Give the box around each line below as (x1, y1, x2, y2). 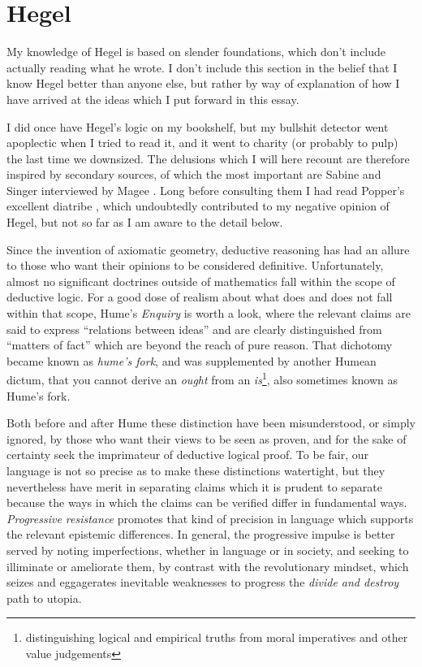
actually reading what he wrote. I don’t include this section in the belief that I (6, 58, 398, 76)
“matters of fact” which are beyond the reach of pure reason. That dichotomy (6, 336, 393, 353)
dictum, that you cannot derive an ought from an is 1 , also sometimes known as (6, 369, 398, 388)
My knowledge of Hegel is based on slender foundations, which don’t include (6, 43, 386, 60)
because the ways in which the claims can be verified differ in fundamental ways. (6, 494, 407, 511)
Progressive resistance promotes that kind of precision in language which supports (6, 509, 414, 526)
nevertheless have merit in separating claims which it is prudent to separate (6, 478, 383, 495)
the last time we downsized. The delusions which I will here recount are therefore (6, 149, 410, 167)
